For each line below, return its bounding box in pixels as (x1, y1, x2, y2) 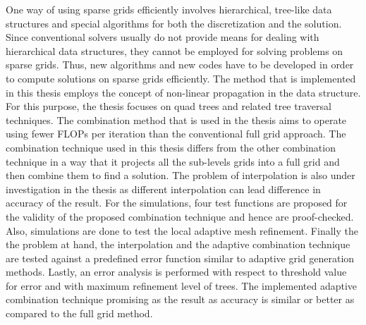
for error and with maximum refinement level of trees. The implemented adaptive (6, 278, 358, 293)
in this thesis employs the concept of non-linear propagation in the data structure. (6, 85, 361, 99)
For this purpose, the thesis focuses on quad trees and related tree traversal (6, 99, 331, 114)
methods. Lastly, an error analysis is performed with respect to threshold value (6, 264, 347, 279)
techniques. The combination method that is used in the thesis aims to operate (6, 112, 347, 127)
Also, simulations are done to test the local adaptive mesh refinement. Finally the (6, 223, 358, 238)
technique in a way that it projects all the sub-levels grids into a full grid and (6, 154, 340, 168)
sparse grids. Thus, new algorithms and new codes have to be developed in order (6, 57, 354, 72)
